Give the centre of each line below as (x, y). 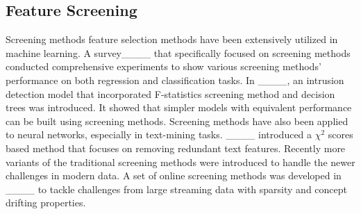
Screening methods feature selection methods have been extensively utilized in (172, 39)
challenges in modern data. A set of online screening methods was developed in (174, 175)
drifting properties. (46, 203)
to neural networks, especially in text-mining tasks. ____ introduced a (159, 134)
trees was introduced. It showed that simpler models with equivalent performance (179, 107)
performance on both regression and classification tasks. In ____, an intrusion (175, 80)
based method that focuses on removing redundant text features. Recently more (176, 148)
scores (341, 134)
